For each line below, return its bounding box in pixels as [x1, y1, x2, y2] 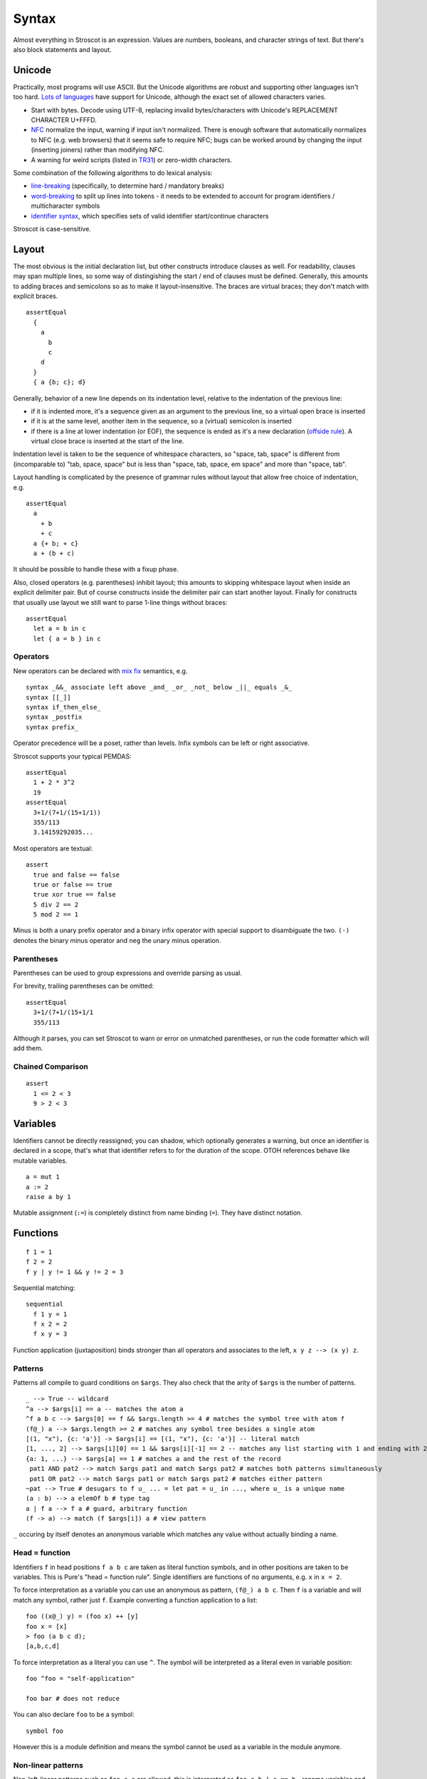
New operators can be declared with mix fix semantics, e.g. [13, 666, 188, 675]
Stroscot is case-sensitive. [13, 224, 92, 233]
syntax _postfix [26, 713, 83, 722]
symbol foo [26, 1726, 64, 1735]
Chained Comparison [13, 1062, 88, 1072]
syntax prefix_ [26, 723, 79, 731]
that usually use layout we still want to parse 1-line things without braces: [13, 598, 228, 606]
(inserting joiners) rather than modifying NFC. [31, 146, 165, 154]
